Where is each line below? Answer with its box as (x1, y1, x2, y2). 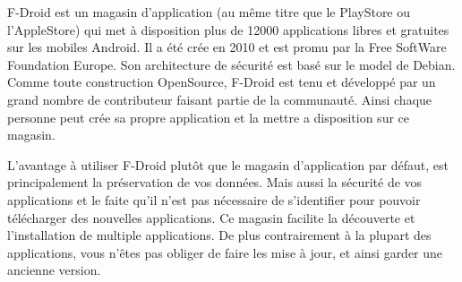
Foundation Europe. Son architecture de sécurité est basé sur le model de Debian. (7, 55, 456, 73)
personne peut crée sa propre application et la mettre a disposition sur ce (7, 107, 409, 126)
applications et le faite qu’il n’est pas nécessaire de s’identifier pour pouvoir (7, 190, 421, 209)
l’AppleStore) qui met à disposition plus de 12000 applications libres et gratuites (7, 20, 449, 38)
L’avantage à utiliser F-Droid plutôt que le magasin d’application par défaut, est (7, 155, 449, 174)
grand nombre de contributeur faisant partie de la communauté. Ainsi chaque (7, 90, 432, 108)
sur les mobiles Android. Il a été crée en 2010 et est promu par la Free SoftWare (7, 38, 447, 56)
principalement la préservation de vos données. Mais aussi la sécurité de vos (7, 173, 423, 192)
